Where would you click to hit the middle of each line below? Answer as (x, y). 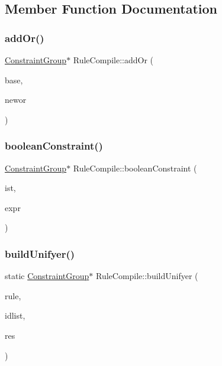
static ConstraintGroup (47, 276)
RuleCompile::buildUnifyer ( (147, 276)
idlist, (15, 315)
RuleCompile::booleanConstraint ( (135, 168)
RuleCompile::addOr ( (113, 60)
